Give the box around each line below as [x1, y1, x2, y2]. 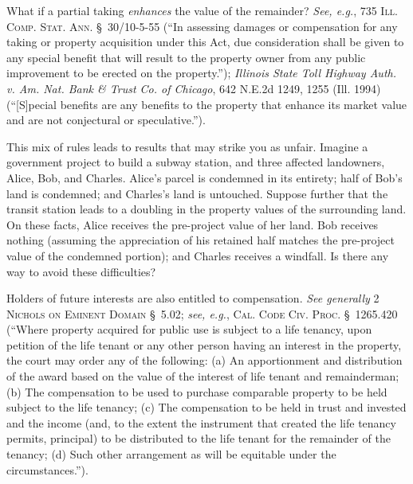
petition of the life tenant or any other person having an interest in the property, [6, 336, 402, 353]
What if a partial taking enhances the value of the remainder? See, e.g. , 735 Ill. [6, 2, 398, 18]
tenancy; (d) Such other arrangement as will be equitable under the [6, 446, 336, 463]
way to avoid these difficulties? [6, 263, 156, 279]
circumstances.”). [6, 461, 88, 478]
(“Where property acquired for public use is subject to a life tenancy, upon [6, 321, 372, 338]
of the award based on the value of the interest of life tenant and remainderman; [6, 368, 399, 384]
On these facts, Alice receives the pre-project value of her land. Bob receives [6, 216, 379, 232]
